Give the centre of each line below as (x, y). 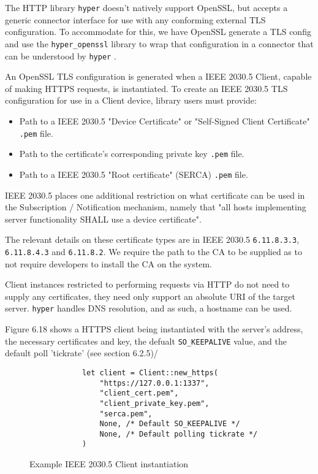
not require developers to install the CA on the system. (108, 263)
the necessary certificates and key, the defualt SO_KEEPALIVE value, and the (146, 341)
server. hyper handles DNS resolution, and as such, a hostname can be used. (149, 308)
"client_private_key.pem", (154, 403)
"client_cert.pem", (139, 393)
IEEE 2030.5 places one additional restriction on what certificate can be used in (155, 195)
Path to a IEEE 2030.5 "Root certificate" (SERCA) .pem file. (134, 174)
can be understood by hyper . (61, 55)
